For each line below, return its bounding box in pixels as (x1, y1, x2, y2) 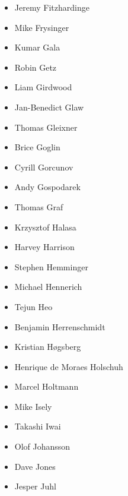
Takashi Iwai (14, 420, 61, 432)
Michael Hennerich (14, 280, 82, 293)
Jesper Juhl (14, 480, 56, 492)
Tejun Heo (14, 300, 53, 312)
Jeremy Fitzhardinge (14, 1, 89, 13)
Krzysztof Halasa (14, 220, 76, 233)
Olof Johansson (14, 440, 71, 453)
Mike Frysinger (14, 21, 69, 33)
